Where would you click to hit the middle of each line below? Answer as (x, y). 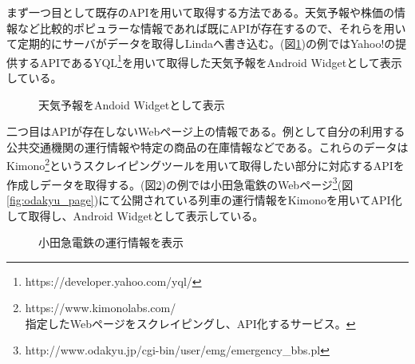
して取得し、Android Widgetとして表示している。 (135, 215)
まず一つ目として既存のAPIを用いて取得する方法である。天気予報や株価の (201, 12)
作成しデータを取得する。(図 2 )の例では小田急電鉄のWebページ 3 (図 (180, 183)
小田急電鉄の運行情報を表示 (111, 242)
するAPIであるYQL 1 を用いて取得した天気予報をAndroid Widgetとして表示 (209, 61)
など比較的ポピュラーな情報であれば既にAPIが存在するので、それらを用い (211, 28)
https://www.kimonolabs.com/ (101, 308)
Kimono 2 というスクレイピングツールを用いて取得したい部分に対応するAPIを (206, 164)
